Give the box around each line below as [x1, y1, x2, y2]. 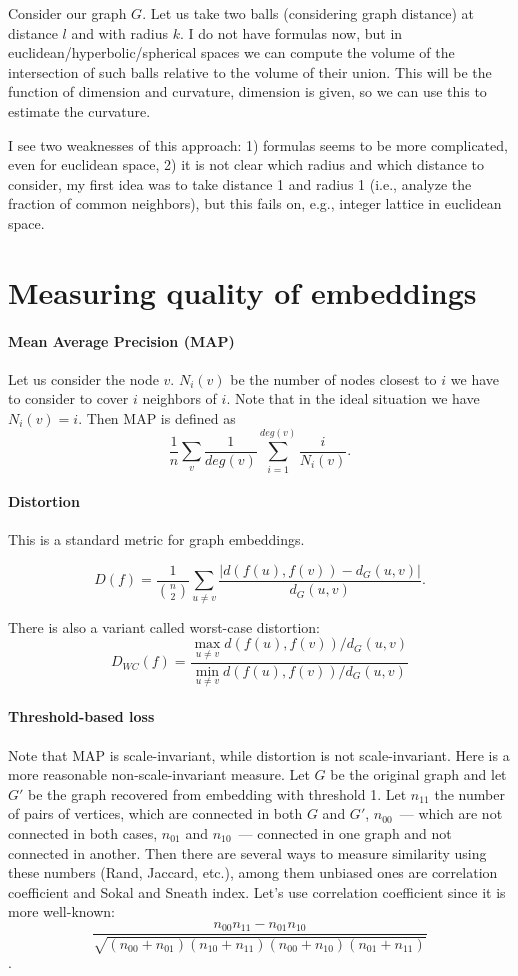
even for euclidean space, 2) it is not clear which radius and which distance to [8, 154, 485, 175]
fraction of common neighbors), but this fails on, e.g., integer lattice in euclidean [8, 193, 502, 214]
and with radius [71, 22, 168, 43]
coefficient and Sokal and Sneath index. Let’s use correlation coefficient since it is [8, 881, 506, 902]
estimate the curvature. [8, 100, 151, 121]
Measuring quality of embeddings [8, 271, 477, 312]
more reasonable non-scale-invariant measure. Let [8, 764, 310, 785]
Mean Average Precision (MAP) [8, 330, 235, 351]
